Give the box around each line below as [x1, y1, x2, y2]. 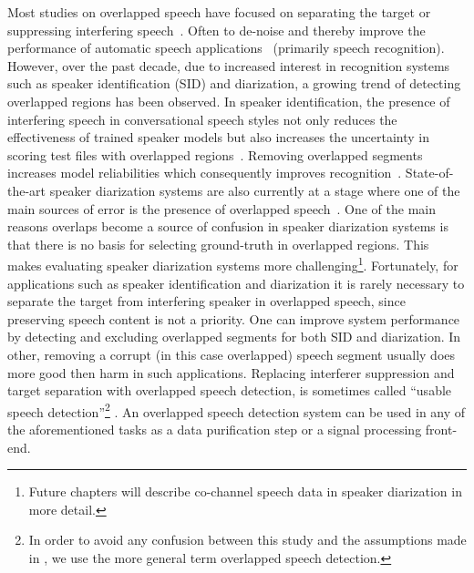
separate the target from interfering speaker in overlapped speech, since [7, 292, 406, 311]
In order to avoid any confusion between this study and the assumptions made [28, 530, 467, 549]
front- [425, 419, 458, 438]
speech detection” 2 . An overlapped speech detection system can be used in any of [7, 399, 466, 421]
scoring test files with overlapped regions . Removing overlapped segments [7, 145, 423, 164]
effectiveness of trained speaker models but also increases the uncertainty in [7, 128, 430, 147]
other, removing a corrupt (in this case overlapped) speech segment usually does [7, 344, 456, 363]
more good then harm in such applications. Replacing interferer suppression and [7, 363, 455, 382]
